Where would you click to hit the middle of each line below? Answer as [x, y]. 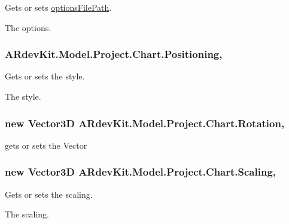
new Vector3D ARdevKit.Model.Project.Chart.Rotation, [145, 123]
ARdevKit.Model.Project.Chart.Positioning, [114, 54]
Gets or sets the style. [45, 76]
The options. [28, 27]
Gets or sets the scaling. [49, 194]
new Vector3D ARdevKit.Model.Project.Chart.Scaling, [141, 172]
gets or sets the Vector [46, 145]
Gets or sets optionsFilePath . [58, 7]
